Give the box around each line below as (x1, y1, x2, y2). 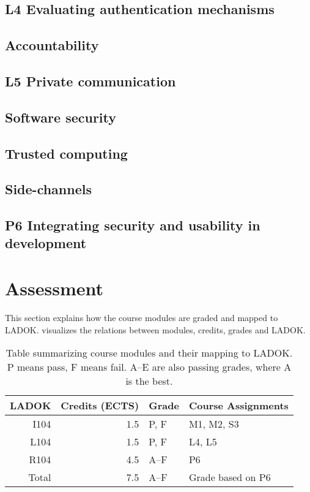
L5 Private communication (5, 71, 176, 90)
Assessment (5, 276, 104, 301)
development (5, 233, 87, 252)
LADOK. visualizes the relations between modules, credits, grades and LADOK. (5, 323, 306, 336)
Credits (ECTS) (61, 398, 139, 413)
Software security (5, 107, 117, 126)
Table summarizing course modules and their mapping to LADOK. (6, 346, 293, 360)
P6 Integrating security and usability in (5, 216, 260, 235)
